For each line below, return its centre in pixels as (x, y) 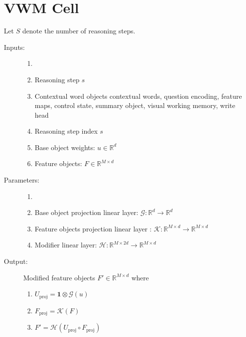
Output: (16, 261)
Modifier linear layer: (66, 245)
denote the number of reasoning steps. (79, 31)
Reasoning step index (66, 131)
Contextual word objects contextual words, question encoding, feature (138, 96)
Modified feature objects (59, 277)
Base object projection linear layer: (86, 212)
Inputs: (15, 47)
